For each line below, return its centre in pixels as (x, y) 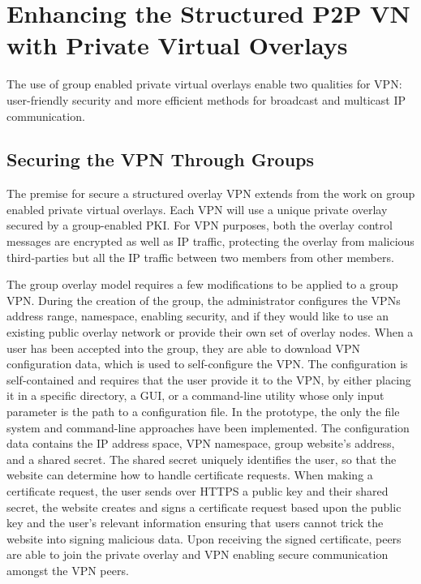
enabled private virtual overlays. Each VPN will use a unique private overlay (197, 209)
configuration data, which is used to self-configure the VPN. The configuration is (207, 364)
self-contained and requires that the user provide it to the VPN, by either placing (209, 379)
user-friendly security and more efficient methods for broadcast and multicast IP (206, 99)
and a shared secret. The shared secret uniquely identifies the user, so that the (202, 459)
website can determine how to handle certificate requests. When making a (190, 475)
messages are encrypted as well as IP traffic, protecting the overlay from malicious (210, 241)
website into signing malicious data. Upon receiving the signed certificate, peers (204, 538)
